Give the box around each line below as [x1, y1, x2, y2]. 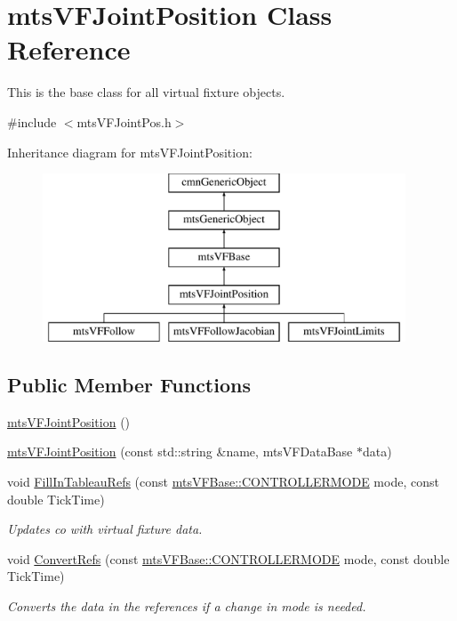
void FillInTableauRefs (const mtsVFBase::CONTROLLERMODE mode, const [7, 472, 439, 491]
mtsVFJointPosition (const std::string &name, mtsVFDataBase [7, 442, 353, 461]
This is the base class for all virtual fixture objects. [7, 83, 285, 101]
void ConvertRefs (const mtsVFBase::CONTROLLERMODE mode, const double [7, 549, 450, 568]
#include [7, 112, 57, 131]
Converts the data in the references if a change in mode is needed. [7, 597, 366, 616]
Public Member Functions [7, 371, 251, 399]
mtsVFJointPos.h [76, 112, 172, 131]
